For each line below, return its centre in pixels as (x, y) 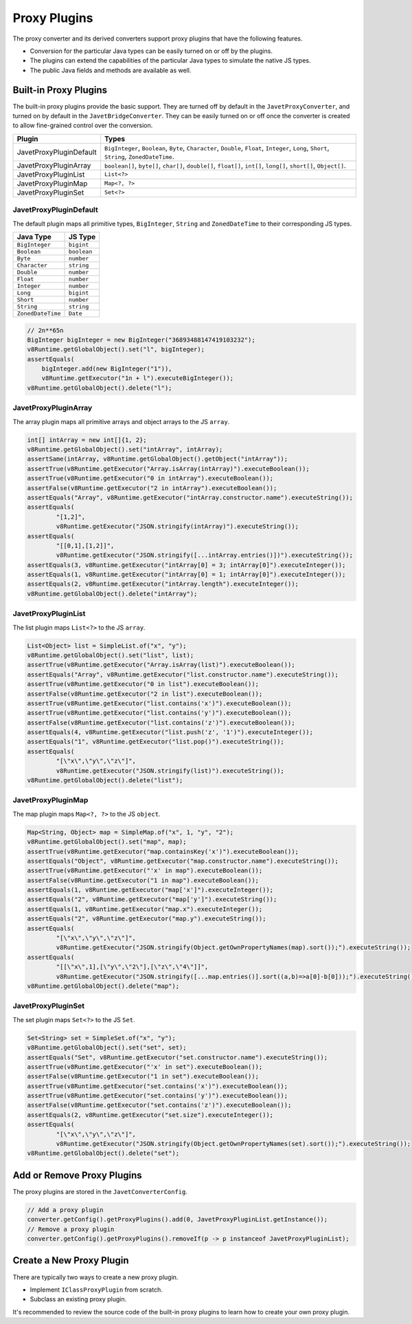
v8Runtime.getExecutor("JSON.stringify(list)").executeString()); (170, 771)
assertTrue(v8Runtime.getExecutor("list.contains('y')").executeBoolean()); (159, 713)
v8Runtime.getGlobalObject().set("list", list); (111, 655)
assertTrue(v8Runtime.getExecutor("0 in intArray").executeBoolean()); (150, 478)
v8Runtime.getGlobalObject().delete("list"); (105, 781)
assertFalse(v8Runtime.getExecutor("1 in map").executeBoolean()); (143, 880)
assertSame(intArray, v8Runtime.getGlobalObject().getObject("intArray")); (158, 459)
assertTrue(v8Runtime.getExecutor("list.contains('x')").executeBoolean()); (159, 703)
